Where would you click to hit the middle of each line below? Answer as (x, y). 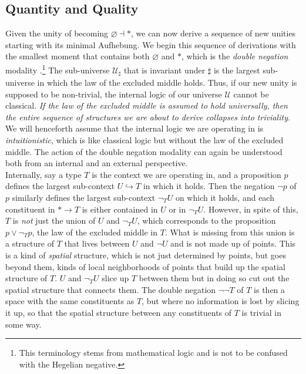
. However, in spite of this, (251, 209)
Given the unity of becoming (57, 33)
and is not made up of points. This (233, 243)
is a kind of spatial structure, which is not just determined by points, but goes (146, 255)
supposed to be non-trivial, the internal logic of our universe (114, 94)
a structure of (30, 243)
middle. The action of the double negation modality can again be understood (144, 151)
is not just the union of (54, 220)
